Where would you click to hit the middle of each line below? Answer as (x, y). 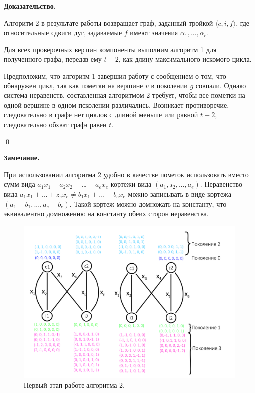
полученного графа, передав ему (53, 59)
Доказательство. (30, 6)
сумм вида (20, 184)
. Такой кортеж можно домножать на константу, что (148, 203)
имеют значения (154, 33)
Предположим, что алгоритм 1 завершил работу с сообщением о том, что (115, 75)
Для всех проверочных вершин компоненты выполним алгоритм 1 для (110, 49)
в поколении (169, 85)
